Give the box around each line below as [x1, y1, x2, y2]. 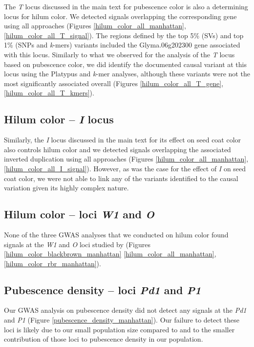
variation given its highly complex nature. [4, 183, 129, 193]
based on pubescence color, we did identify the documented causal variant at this [4, 59, 247, 69]
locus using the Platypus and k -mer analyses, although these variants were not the [4, 69, 250, 79]
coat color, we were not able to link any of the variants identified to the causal [4, 173, 238, 183]
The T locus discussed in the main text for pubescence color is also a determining [4, 1, 248, 11]
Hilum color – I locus [4, 112, 114, 127]
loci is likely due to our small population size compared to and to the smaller [4, 324, 235, 334]
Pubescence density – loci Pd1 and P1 [4, 282, 201, 297]
